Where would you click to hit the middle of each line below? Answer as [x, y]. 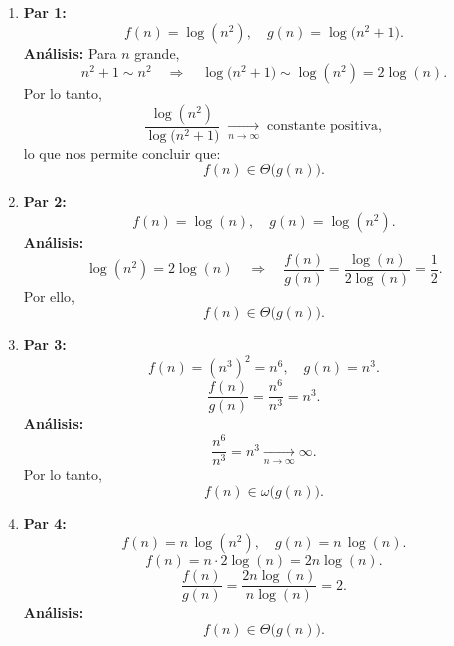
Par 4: [45, 522]
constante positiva [322, 126]
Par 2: [45, 201]
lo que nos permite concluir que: [122, 152]
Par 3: [45, 344]
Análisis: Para [70, 52]
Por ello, [49, 295]
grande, [157, 52]
